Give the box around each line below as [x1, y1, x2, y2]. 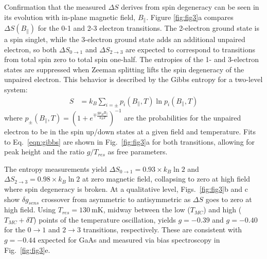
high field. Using [4, 204, 56, 215]
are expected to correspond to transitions [125, 44, 255, 54]
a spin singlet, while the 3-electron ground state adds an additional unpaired [4, 34, 245, 45]
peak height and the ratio [4, 146, 85, 157]
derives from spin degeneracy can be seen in [121, 2, 259, 12]
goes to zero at [205, 193, 252, 204]
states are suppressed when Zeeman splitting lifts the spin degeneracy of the [4, 64, 244, 74]
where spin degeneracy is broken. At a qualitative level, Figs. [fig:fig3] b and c [4, 183, 248, 194]
